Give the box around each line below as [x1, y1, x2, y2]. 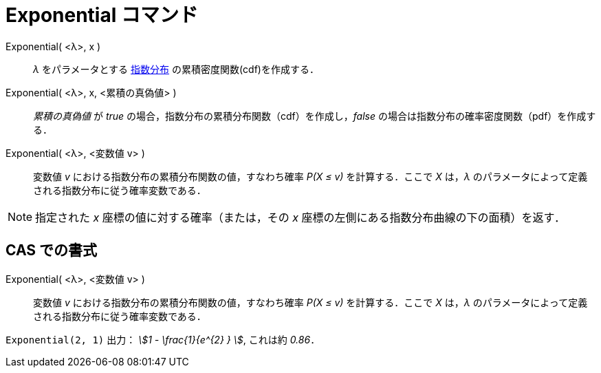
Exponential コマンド [6, 3, 198, 27]
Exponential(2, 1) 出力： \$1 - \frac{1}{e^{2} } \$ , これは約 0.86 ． [6, 333, 320, 345]
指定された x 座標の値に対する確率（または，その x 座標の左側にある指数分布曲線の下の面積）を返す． [35, 210, 565, 224]
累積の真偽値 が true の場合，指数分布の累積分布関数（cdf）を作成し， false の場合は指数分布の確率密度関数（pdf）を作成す [33, 109, 596, 122]
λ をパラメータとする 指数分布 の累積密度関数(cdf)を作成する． [33, 63, 319, 75]
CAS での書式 [6, 242, 98, 259]
